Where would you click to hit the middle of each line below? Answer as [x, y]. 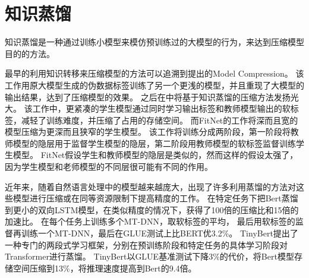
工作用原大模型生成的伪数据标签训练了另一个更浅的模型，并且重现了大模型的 [154, 85]
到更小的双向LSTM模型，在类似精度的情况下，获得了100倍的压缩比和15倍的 [152, 209]
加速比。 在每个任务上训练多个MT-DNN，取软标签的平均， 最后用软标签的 [150, 221]
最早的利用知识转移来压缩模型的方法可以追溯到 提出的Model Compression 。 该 [154, 73]
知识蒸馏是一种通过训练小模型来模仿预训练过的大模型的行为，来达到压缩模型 [154, 42]
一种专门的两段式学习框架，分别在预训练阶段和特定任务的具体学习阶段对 [146, 244]
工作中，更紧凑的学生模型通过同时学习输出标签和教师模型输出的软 [161, 108]
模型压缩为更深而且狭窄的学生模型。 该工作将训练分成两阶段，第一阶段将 [148, 132]
